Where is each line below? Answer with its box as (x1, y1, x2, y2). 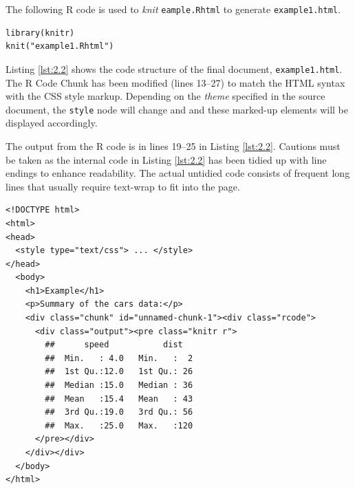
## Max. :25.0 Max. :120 (45, 420, 193, 431)
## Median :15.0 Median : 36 (45, 380, 193, 391)
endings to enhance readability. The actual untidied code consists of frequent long (6, 166, 350, 180)
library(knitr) (6, 28, 75, 38)
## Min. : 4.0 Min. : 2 (45, 353, 193, 363)
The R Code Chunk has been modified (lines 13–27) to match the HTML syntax (6, 75, 345, 89)
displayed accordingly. (6, 116, 98, 130)
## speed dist (45, 340, 183, 350)
